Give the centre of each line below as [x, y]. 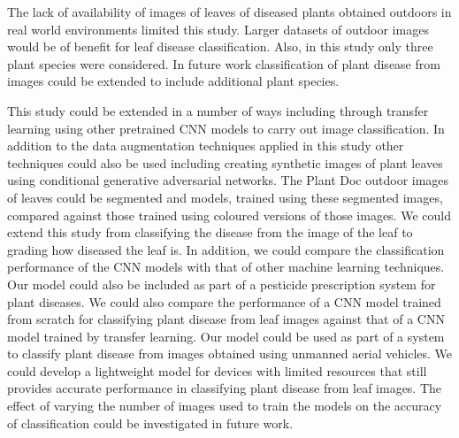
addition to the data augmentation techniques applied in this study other [206, 146]
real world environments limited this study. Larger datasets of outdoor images [218, 29]
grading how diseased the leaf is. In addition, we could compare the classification [226, 249]
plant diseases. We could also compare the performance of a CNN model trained [224, 301]
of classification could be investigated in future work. [150, 423]
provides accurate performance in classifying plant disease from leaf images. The [225, 388]
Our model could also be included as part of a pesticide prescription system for [222, 284]
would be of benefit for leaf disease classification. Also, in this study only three [220, 46]
